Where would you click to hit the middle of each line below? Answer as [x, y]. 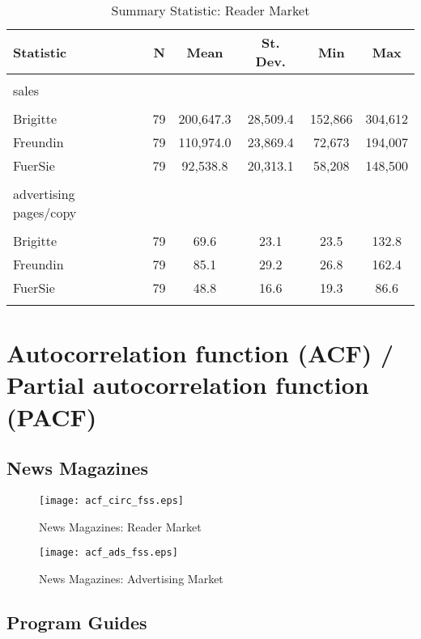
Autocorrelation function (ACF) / [200, 353]
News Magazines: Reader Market [120, 526]
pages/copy [45, 212]
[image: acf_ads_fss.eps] [108, 553]
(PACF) [52, 416]
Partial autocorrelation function [188, 385]
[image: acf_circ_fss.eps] [111, 500]
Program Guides [77, 622]
